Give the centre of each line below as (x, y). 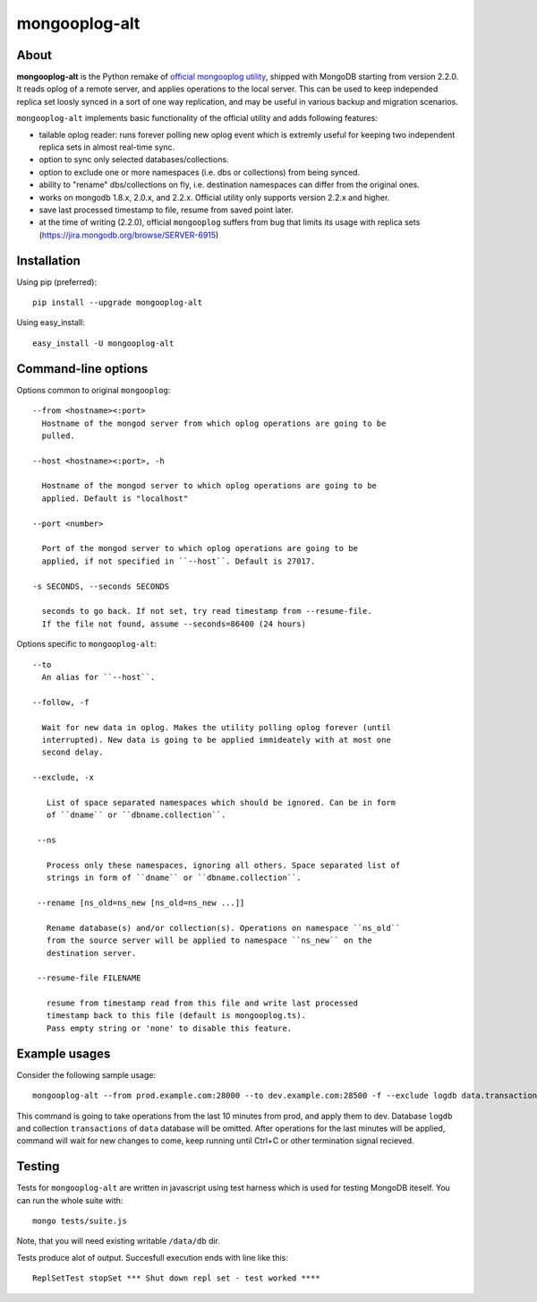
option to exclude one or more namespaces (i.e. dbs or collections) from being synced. (200, 172)
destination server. (91, 953)
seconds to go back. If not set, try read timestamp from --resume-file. (207, 611)
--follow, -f (61, 702)
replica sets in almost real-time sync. (107, 147)
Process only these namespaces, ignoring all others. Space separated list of (223, 865)
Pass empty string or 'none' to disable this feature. (169, 1028)
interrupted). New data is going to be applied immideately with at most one (216, 740)
